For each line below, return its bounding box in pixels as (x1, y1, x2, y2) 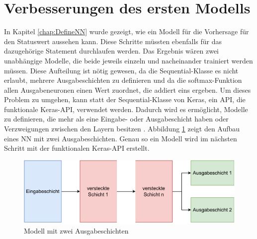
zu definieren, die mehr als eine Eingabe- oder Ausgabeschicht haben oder (4, 114, 229, 124)
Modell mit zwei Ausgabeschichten (24, 225, 129, 236)
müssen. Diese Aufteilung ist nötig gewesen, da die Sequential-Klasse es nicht (4, 65, 239, 75)
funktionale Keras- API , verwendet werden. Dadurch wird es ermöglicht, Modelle (4, 104, 248, 114)
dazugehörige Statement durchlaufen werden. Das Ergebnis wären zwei (4, 46, 219, 56)
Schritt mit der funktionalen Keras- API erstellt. (4, 143, 150, 153)
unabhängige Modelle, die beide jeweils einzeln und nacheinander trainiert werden (4, 55, 253, 65)
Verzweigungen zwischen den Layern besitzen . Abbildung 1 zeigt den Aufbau (4, 123, 240, 134)
